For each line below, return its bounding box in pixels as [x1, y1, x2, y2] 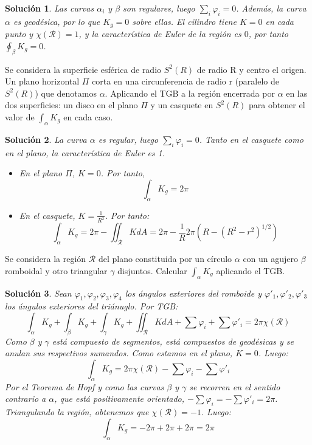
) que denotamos [35, 86, 97, 99]
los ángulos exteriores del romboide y [125, 286, 262, 299]
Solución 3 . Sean [5, 286, 72, 299]
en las [286, 86, 308, 99]
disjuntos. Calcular [117, 264, 187, 277]
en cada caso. [63, 111, 113, 123]
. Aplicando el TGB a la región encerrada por [105, 86, 275, 99]
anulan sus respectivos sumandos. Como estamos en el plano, [5, 347, 233, 359]
